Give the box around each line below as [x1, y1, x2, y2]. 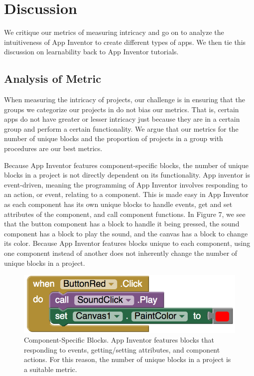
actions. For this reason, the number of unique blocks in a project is [24, 354, 231, 365]
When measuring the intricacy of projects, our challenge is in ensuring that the [4, 94, 245, 105]
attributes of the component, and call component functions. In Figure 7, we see [4, 208, 246, 219]
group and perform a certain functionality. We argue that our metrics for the [4, 123, 239, 134]
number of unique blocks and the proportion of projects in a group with [4, 133, 223, 144]
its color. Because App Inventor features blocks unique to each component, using [4, 238, 251, 248]
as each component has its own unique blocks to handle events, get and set [4, 199, 233, 209]
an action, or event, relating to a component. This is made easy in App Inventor [4, 189, 249, 199]
